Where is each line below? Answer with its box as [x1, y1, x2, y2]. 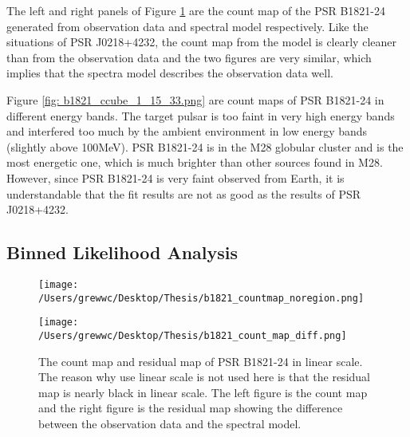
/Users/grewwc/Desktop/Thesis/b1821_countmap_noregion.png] [38, 292, 365, 304]
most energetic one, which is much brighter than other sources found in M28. [6, 154, 383, 171]
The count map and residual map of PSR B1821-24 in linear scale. [38, 352, 363, 369]
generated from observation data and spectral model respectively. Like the [6, 18, 369, 34]
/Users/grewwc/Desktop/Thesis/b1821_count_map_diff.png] [38, 329, 347, 341]
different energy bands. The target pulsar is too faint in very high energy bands [6, 107, 395, 124]
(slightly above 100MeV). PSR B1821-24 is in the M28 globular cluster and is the [6, 138, 404, 155]
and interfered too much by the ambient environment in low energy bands [6, 123, 368, 140]
